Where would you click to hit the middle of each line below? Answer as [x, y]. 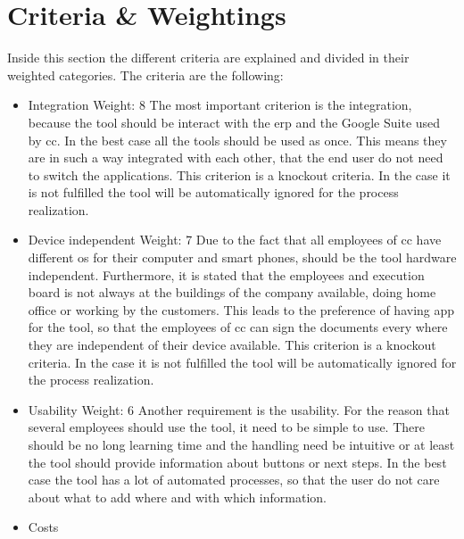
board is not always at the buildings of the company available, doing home [232, 292]
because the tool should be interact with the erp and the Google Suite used [234, 122]
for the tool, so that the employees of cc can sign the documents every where [238, 327]
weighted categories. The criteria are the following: [145, 75]
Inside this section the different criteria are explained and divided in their [208, 58]
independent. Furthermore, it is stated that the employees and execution [226, 274]
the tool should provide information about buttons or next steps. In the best [237, 462]
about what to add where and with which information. [177, 497]
